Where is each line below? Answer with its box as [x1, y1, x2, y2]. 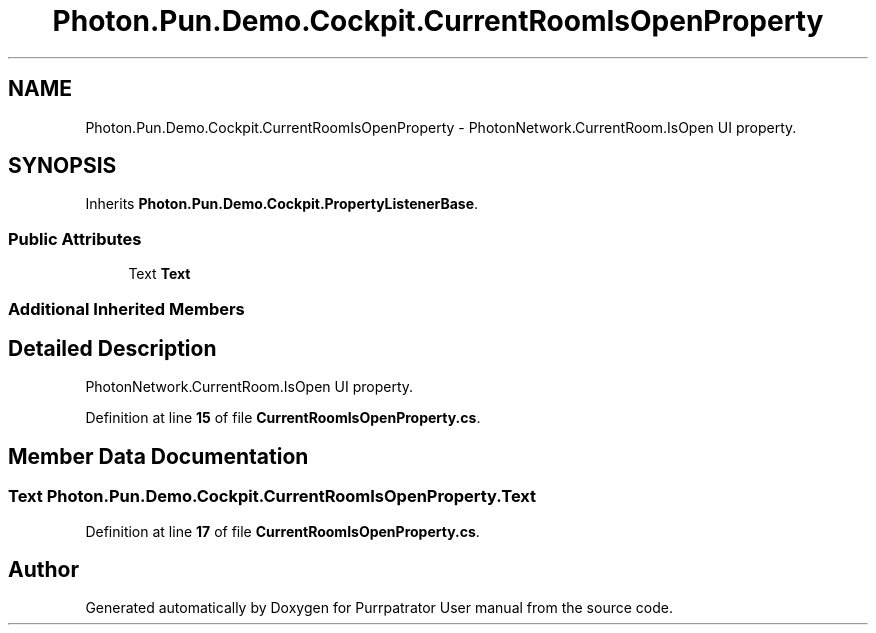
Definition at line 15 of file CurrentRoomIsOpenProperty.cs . [85, 409, 481, 427]
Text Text [128, 265, 191, 283]
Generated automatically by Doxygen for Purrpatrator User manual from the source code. [85, 599, 673, 617]
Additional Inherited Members [8, 298, 245, 319]
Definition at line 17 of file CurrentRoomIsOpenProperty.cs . [85, 522, 480, 540]
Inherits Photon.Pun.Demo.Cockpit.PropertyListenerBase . [85, 195, 479, 213]
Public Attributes [8, 228, 142, 249]
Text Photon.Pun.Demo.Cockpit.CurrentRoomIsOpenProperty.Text [8, 486, 537, 507]
